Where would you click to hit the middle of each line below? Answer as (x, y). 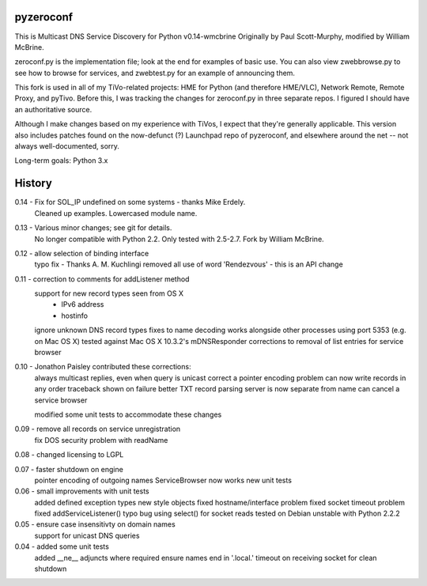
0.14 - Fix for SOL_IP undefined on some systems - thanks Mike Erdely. (130, 202)
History (34, 183)
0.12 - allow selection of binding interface (82, 253)
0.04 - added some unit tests (62, 546)
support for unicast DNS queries (87, 535)
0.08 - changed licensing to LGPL (69, 455)
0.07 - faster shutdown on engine (69, 469)
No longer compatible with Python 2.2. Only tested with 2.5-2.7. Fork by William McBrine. (179, 239)
